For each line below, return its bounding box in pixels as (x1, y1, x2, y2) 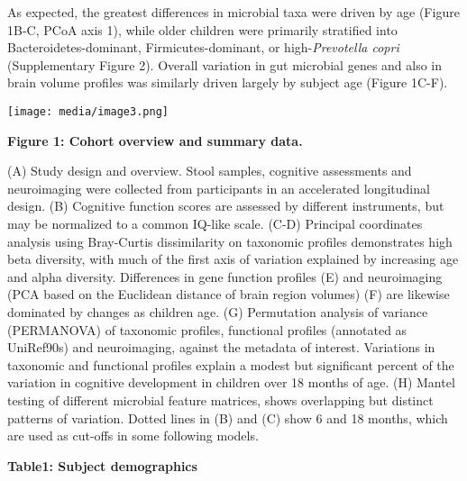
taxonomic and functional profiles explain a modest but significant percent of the (7, 355, 454, 374)
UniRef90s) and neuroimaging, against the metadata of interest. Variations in (7, 338, 435, 357)
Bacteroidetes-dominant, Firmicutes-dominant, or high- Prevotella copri (7, 38, 399, 57)
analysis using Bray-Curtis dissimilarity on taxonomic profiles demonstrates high (7, 231, 453, 250)
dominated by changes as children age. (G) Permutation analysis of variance (7, 302, 428, 321)
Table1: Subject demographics (7, 456, 197, 475)
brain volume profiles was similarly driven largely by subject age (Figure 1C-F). (7, 73, 448, 92)
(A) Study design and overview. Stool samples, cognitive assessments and (7, 161, 412, 180)
